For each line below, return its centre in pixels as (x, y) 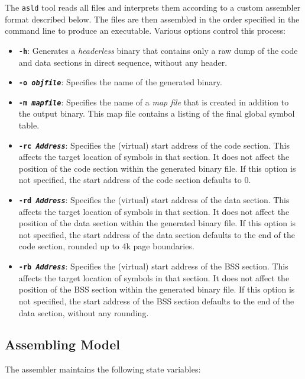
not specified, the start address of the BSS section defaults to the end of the (156, 301)
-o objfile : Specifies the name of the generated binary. (120, 82)
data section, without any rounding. (84, 312)
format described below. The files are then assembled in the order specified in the (152, 19)
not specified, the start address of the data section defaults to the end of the (157, 234)
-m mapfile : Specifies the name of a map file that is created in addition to (154, 102)
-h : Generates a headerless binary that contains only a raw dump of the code (158, 50)
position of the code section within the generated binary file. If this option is (157, 168)
